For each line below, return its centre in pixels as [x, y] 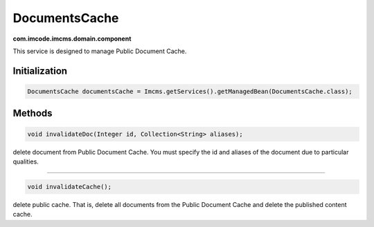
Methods [33, 113]
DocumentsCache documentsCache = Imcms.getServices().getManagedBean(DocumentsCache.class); [190, 91]
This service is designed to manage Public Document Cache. [100, 51]
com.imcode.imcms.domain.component [72, 39]
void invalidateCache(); [70, 187]
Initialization [40, 71]
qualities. [26, 161]
